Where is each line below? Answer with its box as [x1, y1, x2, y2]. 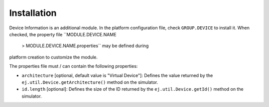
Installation [9, 7, 57, 18]
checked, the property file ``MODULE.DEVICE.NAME [9, 31, 117, 37]
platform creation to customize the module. [9, 54, 98, 60]
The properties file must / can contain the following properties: [9, 63, 138, 69]
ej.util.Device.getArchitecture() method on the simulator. [21, 79, 158, 85]
